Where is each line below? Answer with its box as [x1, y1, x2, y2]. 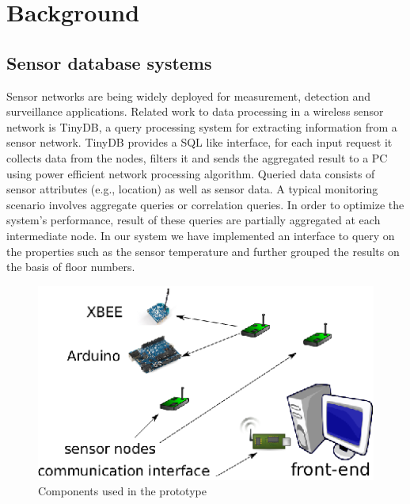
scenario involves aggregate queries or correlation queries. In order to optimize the [6, 196, 404, 212]
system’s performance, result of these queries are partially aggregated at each [6, 212, 381, 228]
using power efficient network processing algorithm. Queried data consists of [6, 165, 375, 181]
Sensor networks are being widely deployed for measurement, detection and [6, 87, 371, 104]
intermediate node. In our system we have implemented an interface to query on [6, 227, 395, 243]
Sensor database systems [6, 50, 212, 74]
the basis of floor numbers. [6, 258, 135, 275]
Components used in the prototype [38, 483, 207, 499]
